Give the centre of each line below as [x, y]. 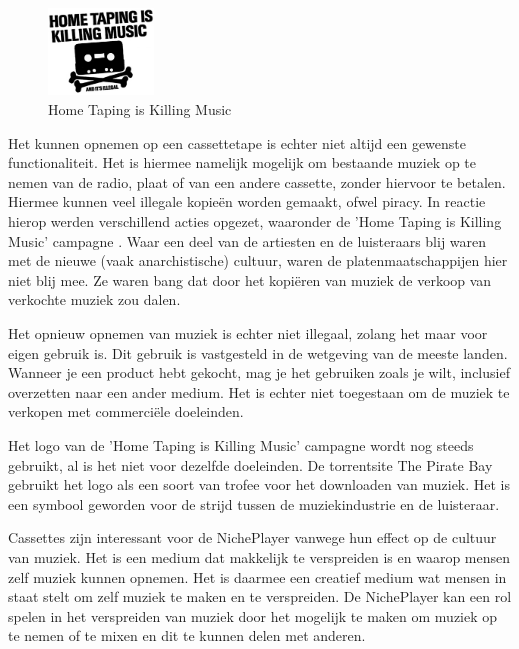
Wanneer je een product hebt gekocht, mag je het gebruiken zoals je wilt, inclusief [259, 372]
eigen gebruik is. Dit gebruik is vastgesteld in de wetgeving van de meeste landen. [258, 352]
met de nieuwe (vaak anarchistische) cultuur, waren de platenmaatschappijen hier [258, 260]
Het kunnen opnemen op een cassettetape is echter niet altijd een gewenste [237, 142]
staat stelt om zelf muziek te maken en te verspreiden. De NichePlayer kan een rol [260, 596]
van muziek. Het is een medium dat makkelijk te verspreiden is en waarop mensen [259, 556]
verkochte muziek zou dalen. [94, 299]
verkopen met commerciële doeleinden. [126, 411]
